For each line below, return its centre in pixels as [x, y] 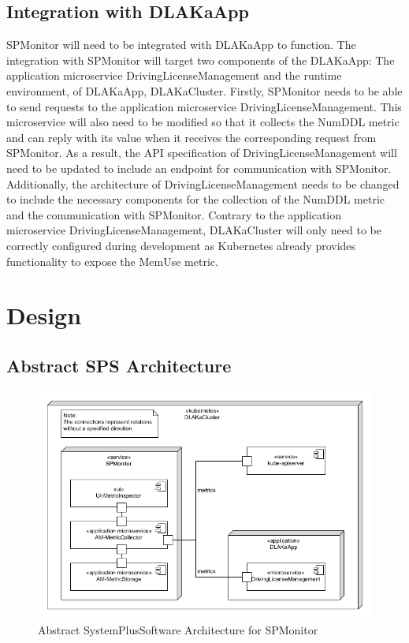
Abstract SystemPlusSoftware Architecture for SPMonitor [178, 629]
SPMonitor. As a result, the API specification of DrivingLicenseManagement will [202, 153]
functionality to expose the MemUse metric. [112, 261]
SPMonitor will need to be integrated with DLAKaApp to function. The [181, 45]
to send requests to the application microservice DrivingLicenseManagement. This [204, 106]
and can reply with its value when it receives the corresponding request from [191, 137]
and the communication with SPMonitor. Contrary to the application [174, 214]
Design [44, 315]
